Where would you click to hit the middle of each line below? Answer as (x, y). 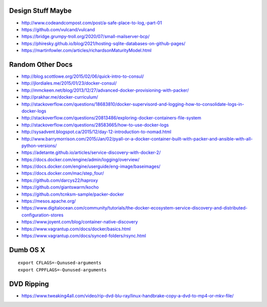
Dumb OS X (27, 250)
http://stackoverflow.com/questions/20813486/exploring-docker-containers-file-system (111, 118)
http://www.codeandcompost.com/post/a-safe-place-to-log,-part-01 (92, 23)
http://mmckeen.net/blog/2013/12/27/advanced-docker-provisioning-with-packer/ (105, 90)
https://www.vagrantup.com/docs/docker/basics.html (76, 229)
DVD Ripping (29, 284)
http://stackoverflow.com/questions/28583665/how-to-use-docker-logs (95, 125)
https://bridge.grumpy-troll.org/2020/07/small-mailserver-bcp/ (86, 37)
